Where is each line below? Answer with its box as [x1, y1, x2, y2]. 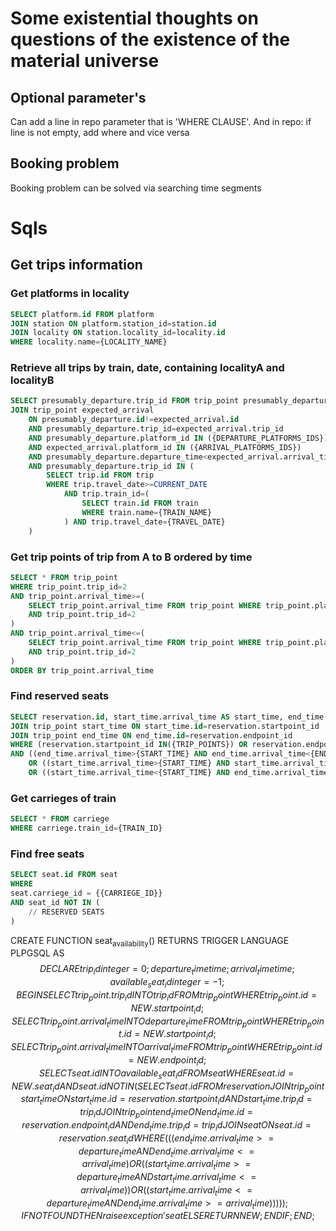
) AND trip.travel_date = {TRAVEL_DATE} [63, 517, 226, 527]
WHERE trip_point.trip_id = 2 [10, 582, 128, 592]
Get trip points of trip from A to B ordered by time [10, 550, 253, 564]
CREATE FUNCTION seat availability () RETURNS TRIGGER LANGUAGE [10, 934, 290, 949]
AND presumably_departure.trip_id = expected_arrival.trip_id [28, 424, 284, 434]
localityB [10, 373, 55, 387]
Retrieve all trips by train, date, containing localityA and [10, 361, 285, 375]
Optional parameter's [10, 89, 147, 106]
